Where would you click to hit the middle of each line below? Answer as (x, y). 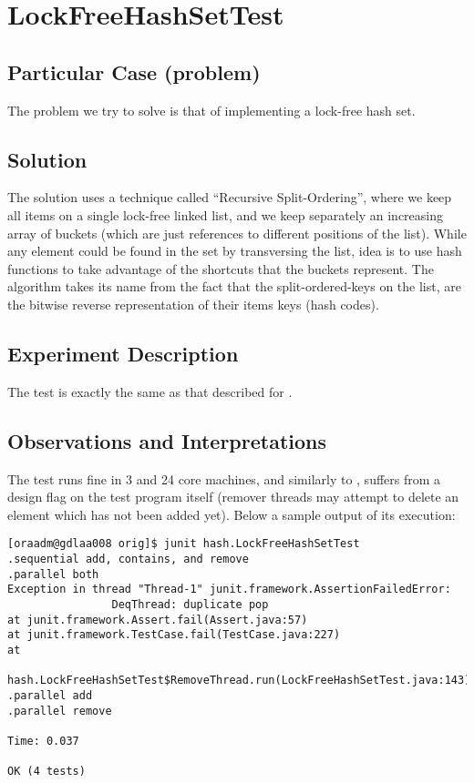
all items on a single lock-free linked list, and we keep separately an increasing (226, 214)
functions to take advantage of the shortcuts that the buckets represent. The (221, 268)
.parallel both (53, 574)
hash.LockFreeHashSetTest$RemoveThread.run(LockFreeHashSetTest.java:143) (239, 681)
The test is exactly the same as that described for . (150, 391)
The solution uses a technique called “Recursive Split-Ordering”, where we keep (230, 197)
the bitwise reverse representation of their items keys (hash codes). (193, 304)
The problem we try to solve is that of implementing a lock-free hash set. (211, 110)
